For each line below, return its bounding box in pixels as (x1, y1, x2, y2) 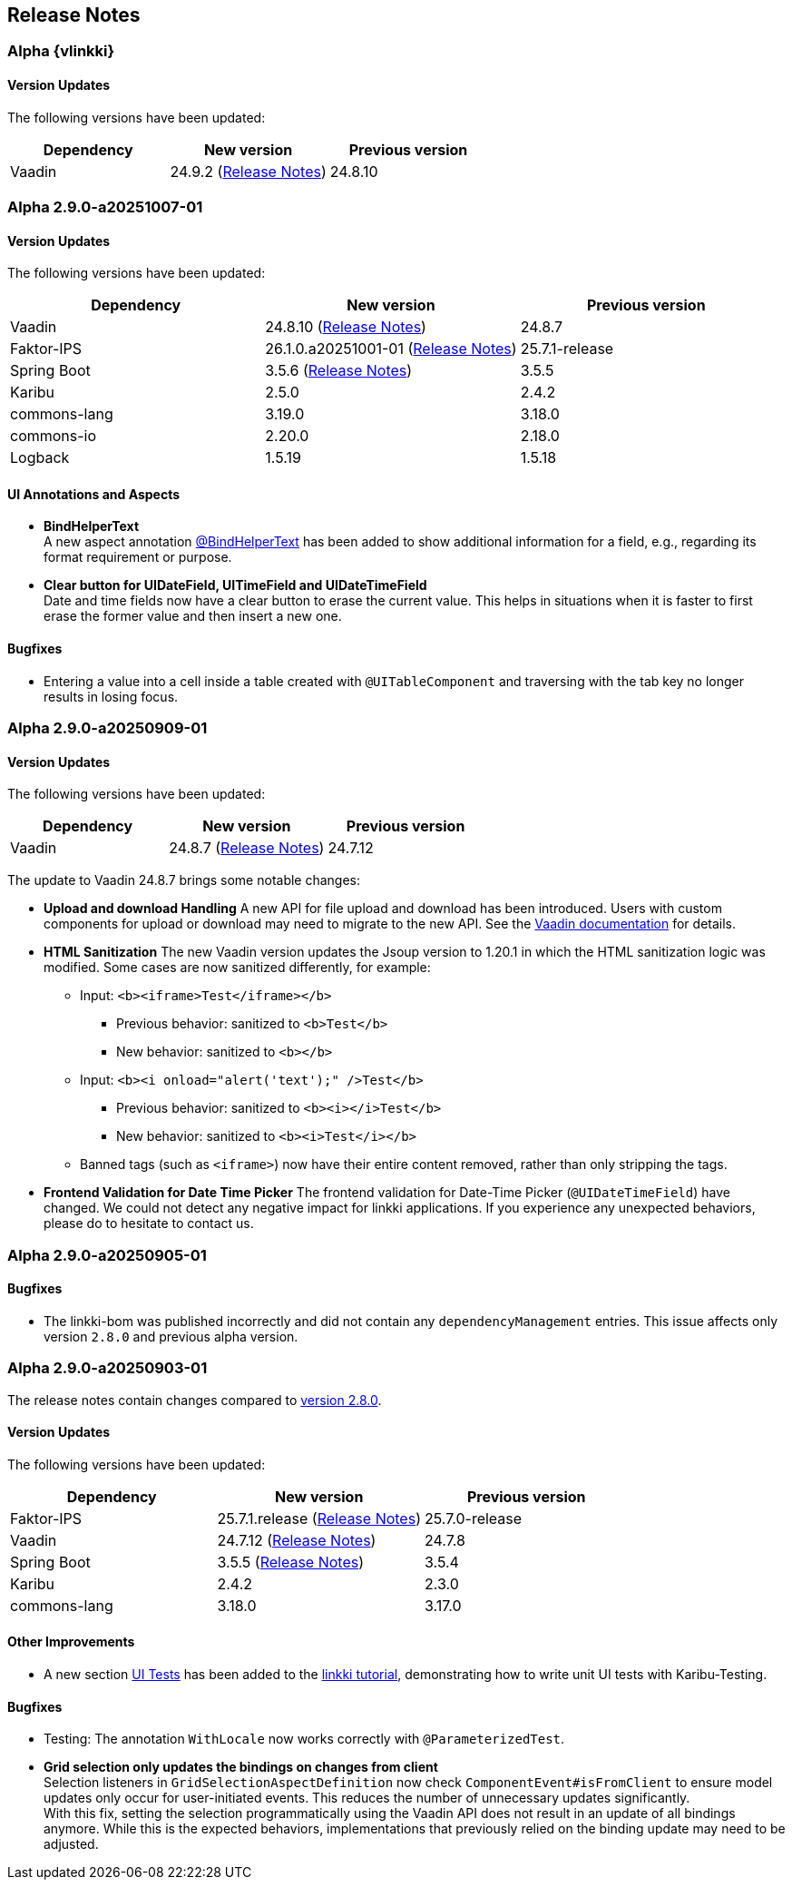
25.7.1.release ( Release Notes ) (217, 1509, 421, 1528)
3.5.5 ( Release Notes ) (217, 1552, 365, 1571)
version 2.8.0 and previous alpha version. (44, 1328, 298, 1344)
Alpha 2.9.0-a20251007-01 (7, 198, 203, 217)
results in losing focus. (44, 688, 179, 704)
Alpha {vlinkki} (7, 42, 115, 61)
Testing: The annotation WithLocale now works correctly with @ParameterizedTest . (44, 1731, 565, 1747)
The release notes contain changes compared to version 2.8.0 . (7, 1391, 382, 1408)
